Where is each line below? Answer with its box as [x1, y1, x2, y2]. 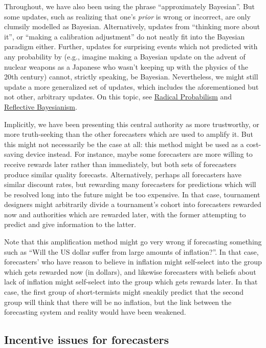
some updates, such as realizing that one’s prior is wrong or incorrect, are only [4, 11, 251, 22]
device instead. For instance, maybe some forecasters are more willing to [26, 149, 253, 159]
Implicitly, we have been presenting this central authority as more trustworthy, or [4, 118, 259, 129]
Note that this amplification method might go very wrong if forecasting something [4, 236, 262, 247]
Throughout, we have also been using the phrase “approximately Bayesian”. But [4, 1, 255, 11]
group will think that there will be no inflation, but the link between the [4, 296, 232, 307]
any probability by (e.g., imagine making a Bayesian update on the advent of [4, 51, 246, 62]
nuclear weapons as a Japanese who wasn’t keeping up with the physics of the [4, 61, 249, 72]
